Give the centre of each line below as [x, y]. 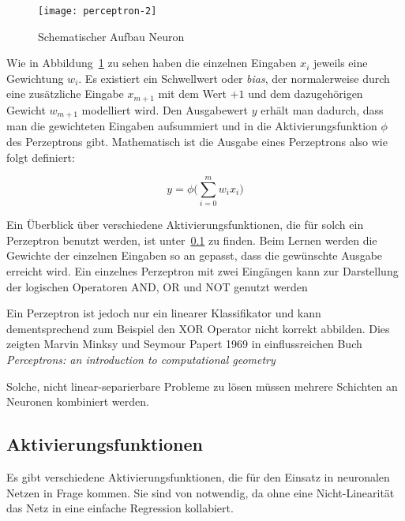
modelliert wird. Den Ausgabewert [165, 109]
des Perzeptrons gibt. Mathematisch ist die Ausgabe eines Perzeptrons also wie [197, 141]
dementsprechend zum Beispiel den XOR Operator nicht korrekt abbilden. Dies [198, 328]
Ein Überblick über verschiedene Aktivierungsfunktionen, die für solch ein [185, 225]
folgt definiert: [41, 157]
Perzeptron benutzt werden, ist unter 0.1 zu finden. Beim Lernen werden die [192, 240]
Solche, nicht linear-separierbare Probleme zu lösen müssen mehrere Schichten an [202, 386]
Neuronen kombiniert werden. [78, 401]
